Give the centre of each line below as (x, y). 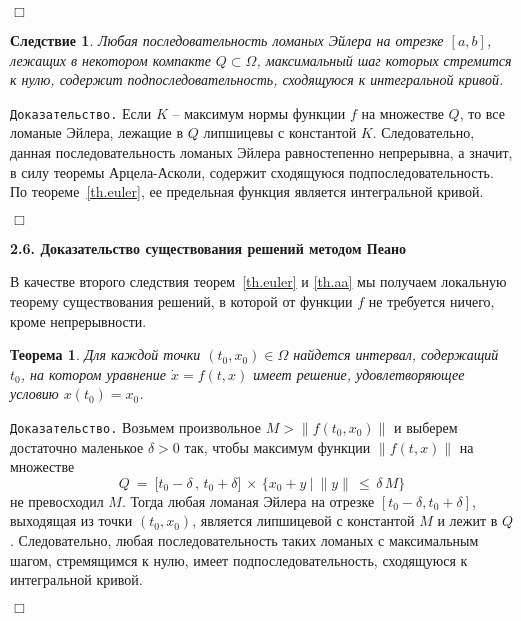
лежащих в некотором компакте (110, 59)
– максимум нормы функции (259, 112)
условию (34, 393)
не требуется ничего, (431, 301)
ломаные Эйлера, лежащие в (97, 132)
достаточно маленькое (77, 446)
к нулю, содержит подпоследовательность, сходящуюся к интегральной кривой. (257, 79)
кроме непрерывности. (78, 320)
